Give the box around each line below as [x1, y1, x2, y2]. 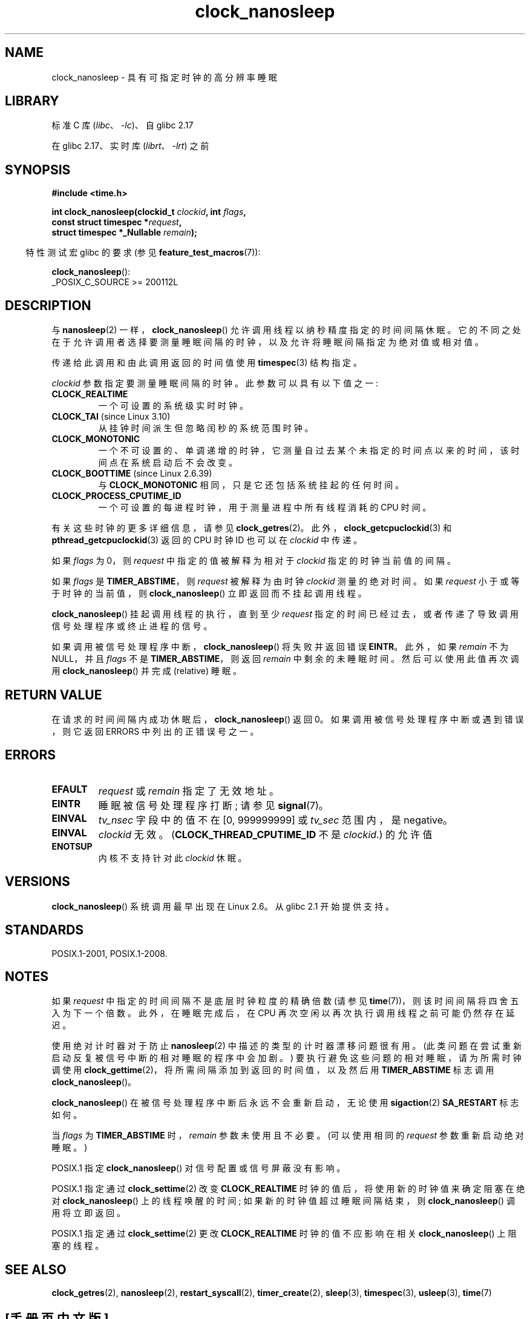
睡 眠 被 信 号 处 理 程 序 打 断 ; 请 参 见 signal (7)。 [98, 799, 329, 812]
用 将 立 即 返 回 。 [51, 1208, 126, 1218]
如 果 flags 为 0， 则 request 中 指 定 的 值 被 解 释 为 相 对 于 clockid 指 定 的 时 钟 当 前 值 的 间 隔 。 [51, 555, 456, 566]
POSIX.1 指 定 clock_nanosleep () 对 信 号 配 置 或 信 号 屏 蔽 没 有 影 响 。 [51, 1163, 345, 1174]
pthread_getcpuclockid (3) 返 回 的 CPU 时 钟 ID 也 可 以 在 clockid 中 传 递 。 [51, 535, 362, 546]
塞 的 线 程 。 [51, 1240, 104, 1251]
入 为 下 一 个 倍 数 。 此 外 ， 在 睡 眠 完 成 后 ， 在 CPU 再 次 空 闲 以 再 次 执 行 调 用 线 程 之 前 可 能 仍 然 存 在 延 [51, 1008, 515, 1019]
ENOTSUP [51, 841, 93, 851]
